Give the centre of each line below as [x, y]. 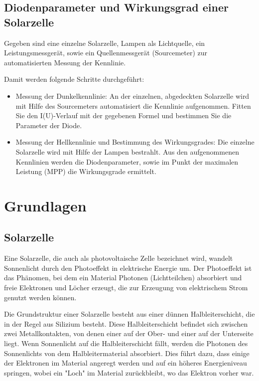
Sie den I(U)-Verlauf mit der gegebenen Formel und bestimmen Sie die [124, 115]
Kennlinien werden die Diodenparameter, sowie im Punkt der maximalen [127, 161]
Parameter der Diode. [49, 125]
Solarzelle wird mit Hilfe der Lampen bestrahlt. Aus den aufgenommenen [127, 151]
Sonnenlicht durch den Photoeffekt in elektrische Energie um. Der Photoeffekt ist [128, 268]
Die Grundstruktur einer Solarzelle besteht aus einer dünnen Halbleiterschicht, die [129, 314]
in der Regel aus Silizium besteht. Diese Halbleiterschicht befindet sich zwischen [126, 323]
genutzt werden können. [40, 297]
